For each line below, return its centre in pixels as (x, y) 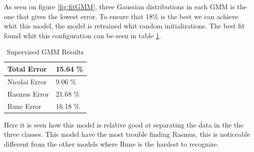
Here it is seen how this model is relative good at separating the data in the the (124, 124)
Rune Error (25, 106)
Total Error (27, 68)
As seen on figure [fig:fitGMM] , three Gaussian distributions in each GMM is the (125, 6)
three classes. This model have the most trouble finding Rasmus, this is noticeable (127, 134)
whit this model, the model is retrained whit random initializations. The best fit (124, 26)
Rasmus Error (28, 93)
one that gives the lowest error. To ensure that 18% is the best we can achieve (121, 16)
